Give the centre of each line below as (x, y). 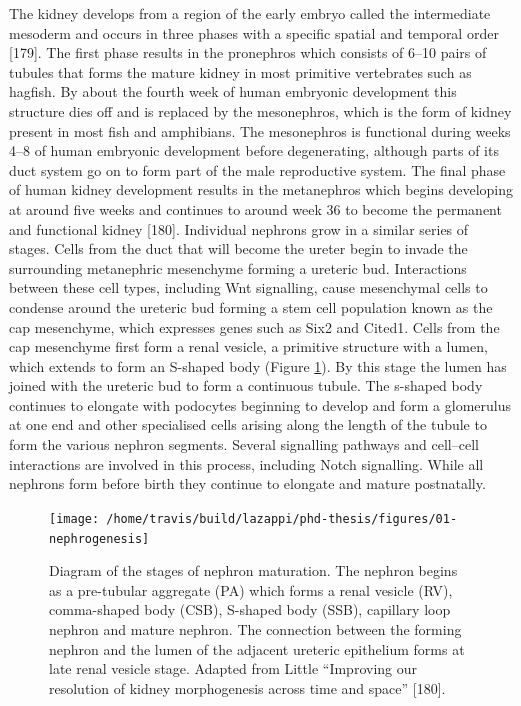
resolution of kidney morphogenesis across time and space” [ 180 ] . (247, 687)
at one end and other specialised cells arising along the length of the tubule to (248, 424)
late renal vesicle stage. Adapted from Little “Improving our (233, 668)
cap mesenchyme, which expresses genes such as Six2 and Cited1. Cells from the (254, 326)
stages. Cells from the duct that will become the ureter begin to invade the (238, 248)
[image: (74, 518)
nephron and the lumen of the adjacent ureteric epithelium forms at (257, 648)
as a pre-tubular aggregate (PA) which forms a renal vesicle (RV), (251, 589)
